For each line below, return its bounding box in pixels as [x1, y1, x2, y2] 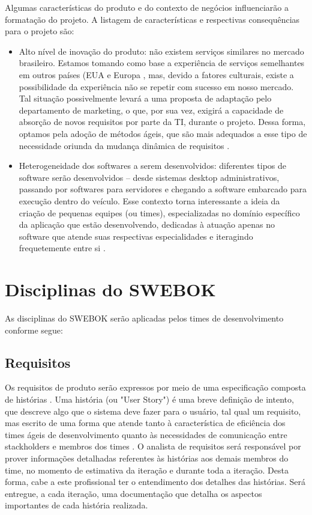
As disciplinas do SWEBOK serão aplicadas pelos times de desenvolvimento [5, 312, 284, 324]
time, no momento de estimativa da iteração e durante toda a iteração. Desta [5, 463, 289, 476]
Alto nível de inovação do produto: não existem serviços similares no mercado [19, 44, 304, 57]
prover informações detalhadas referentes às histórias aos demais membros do [5, 451, 289, 464]
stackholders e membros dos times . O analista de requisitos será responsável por [5, 440, 301, 453]
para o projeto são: [5, 25, 74, 37]
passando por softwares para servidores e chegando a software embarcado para [19, 183, 307, 195]
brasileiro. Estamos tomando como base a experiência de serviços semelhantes [19, 56, 305, 69]
